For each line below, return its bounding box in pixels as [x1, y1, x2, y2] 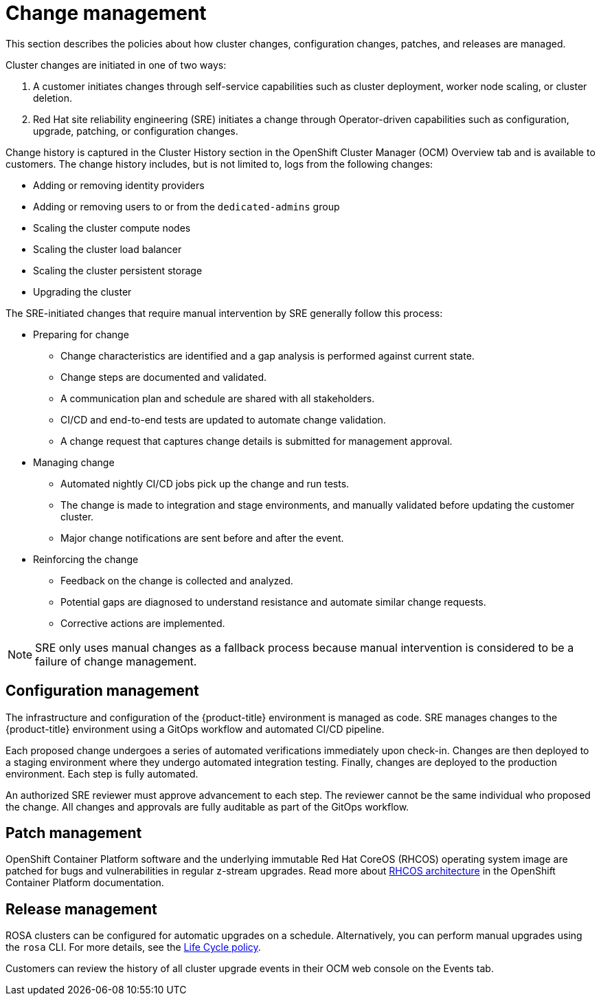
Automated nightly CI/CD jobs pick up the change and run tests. [60, 477, 350, 489]
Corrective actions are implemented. [60, 617, 225, 629]
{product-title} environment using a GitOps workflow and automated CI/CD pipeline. [5, 723, 385, 735]
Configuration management [5, 682, 199, 700]
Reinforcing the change [33, 553, 139, 565]
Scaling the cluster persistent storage [33, 264, 203, 276]
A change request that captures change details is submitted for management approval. [60, 434, 453, 447]
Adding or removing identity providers [33, 179, 205, 191]
